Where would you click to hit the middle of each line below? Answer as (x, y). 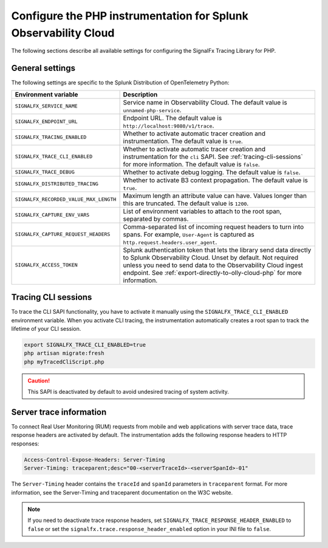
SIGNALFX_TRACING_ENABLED (51, 137)
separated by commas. (156, 218)
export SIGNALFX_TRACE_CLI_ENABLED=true (85, 345)
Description (140, 94)
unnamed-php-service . (152, 110)
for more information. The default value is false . (192, 164)
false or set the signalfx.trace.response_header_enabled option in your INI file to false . (149, 529)
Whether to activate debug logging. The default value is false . (212, 172)
